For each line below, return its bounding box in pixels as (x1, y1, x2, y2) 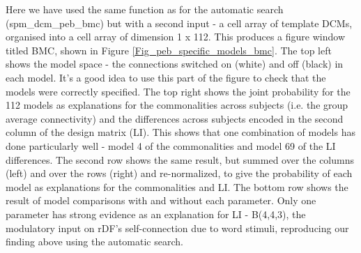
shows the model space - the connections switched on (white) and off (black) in (6, 56, 344, 71)
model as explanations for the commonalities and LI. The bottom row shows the (6, 179, 348, 194)
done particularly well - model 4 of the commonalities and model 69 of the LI (6, 138, 336, 153)
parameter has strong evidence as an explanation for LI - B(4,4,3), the (6, 206, 306, 221)
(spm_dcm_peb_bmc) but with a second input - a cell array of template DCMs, (6, 15, 353, 30)
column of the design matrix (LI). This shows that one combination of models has (6, 125, 355, 139)
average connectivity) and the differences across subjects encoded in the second (6, 111, 344, 125)
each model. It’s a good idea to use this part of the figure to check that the (6, 70, 326, 84)
